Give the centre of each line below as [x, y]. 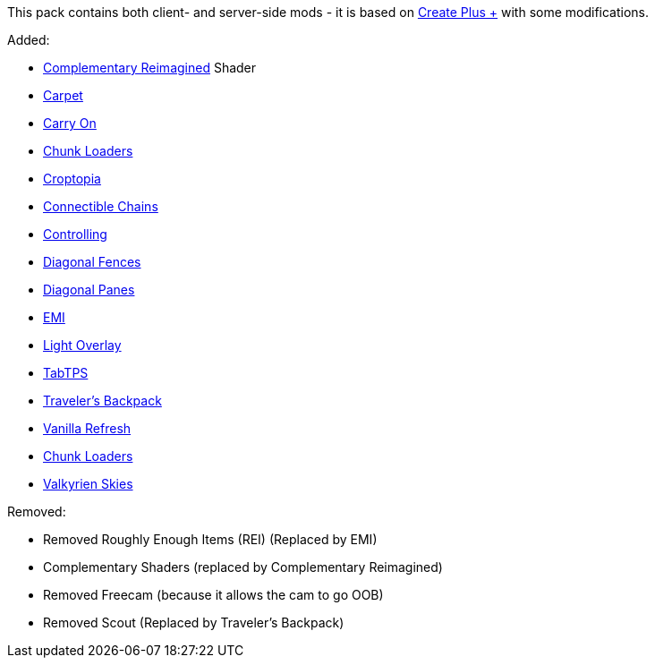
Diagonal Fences [92, 262]
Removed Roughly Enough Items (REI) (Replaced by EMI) [210, 539]
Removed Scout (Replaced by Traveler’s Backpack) [194, 622]
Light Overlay [82, 345]
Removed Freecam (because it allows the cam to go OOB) [213, 595]
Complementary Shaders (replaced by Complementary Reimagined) [243, 567]
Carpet [63, 95]
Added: [29, 40]
